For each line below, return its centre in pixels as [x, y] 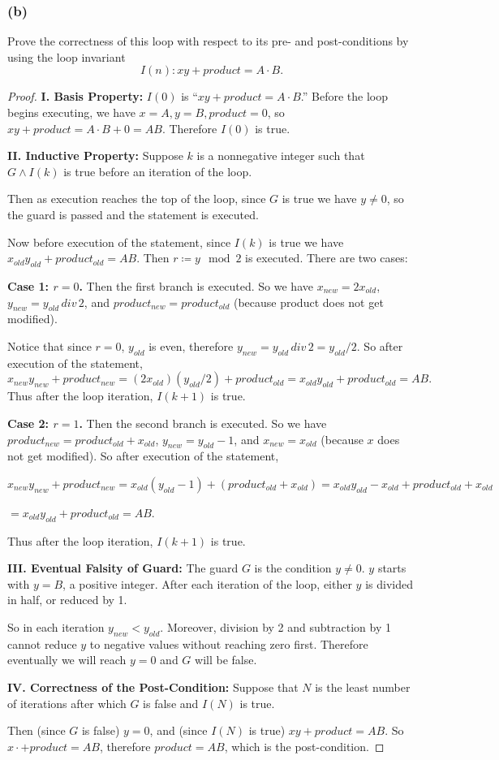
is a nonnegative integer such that [281, 155]
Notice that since [49, 345]
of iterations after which [67, 703]
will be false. [226, 660]
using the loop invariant [67, 56]
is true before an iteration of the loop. [158, 171]
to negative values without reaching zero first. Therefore [229, 643]
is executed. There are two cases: [327, 258]
